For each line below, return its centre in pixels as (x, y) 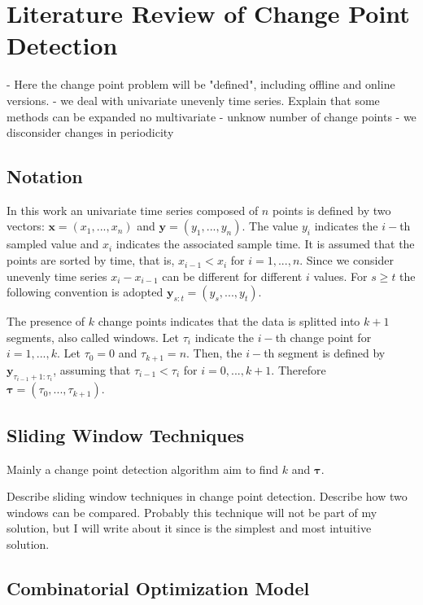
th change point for (323, 337)
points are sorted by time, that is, (91, 260)
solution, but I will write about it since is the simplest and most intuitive (189, 528)
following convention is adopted (85, 292)
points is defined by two (331, 210)
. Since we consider (347, 260)
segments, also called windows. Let (93, 337)
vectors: (26, 226)
